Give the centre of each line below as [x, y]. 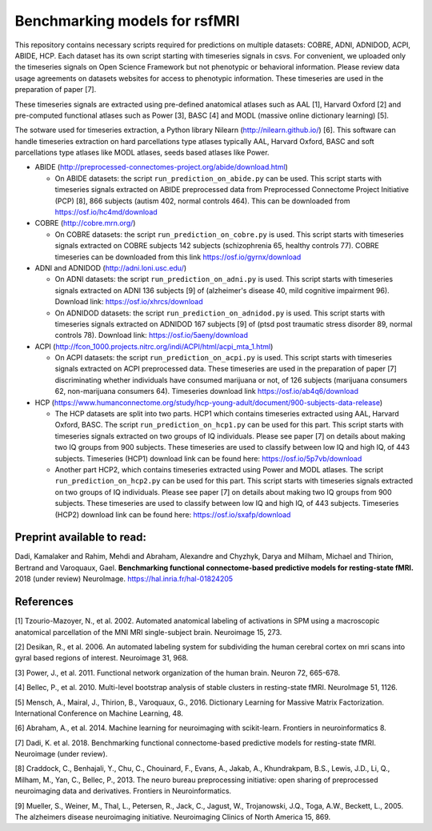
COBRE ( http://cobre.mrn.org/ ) [85, 223]
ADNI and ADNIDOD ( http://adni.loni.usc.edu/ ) [111, 267]
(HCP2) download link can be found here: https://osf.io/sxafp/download [173, 514]
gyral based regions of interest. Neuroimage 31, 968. [102, 658]
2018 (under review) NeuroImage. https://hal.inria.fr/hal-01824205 [124, 579]
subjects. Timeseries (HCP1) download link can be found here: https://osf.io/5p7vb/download [208, 458]
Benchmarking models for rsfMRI [127, 21]
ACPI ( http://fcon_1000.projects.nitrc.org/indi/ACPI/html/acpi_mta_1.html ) [154, 346]
